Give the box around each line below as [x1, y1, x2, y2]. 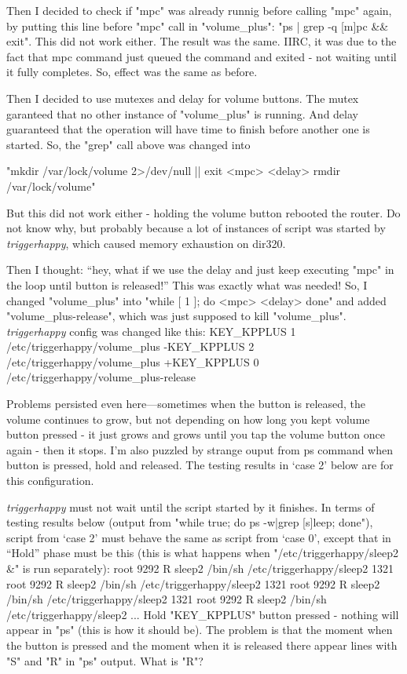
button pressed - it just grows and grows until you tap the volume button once [6, 426, 385, 443]
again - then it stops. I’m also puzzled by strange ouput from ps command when [6, 441, 394, 457]
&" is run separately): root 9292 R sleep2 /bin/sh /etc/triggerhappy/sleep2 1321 [6, 560, 394, 576]
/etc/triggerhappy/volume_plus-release [6, 369, 196, 385]
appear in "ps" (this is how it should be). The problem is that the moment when [6, 621, 393, 638]
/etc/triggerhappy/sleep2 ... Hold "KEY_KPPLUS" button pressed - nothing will [6, 606, 399, 622]
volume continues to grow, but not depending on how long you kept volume [6, 410, 370, 427]
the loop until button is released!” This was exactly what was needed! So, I [6, 276, 368, 293]
